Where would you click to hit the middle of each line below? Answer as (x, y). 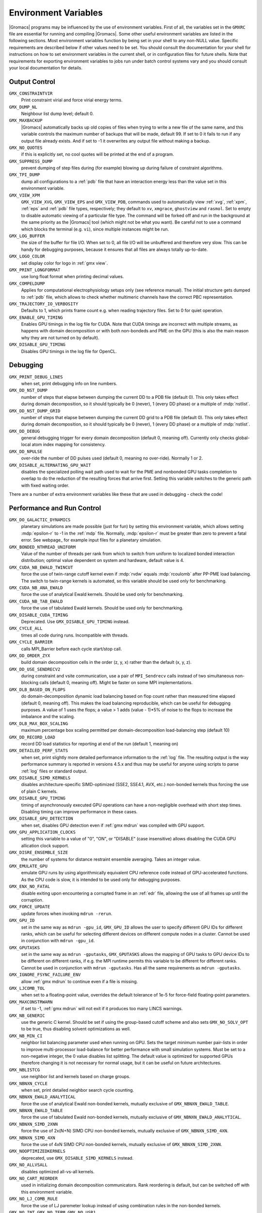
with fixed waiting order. (45, 485)
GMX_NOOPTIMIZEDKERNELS (37, 1151)
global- (243, 438)
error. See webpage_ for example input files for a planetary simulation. (91, 540)
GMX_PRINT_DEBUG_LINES (36, 377)
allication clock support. (45, 845)
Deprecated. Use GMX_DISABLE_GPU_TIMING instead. (75, 622)
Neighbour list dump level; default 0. (57, 114)
